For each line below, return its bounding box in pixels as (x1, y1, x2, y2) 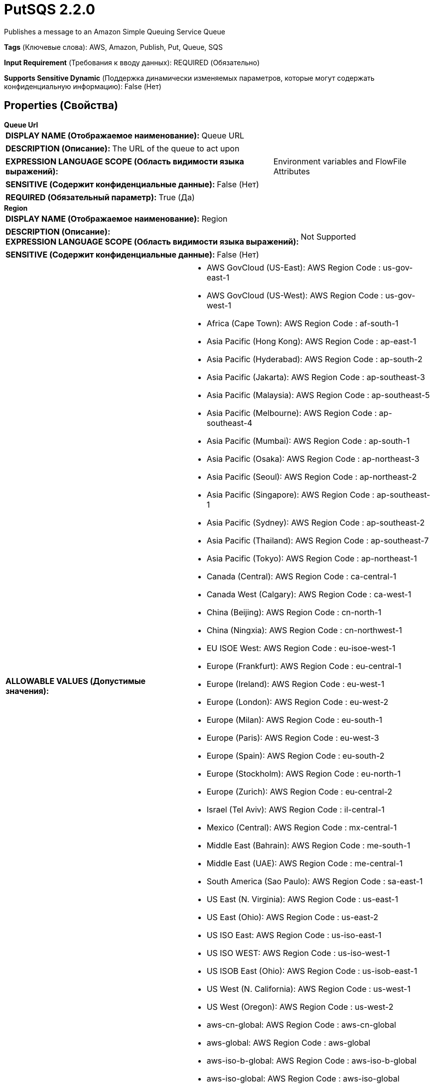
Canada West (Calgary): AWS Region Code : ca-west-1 (206, 589, 412, 599)
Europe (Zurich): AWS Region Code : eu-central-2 (206, 786, 393, 797)
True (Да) (158, 192, 195, 202)
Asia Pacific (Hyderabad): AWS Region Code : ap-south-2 (206, 354, 423, 364)
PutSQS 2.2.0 (4, 1, 95, 18)
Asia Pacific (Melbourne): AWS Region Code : (206, 407, 377, 418)
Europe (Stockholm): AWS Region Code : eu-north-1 (206, 768, 401, 779)
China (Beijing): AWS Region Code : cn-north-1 (206, 607, 382, 617)
